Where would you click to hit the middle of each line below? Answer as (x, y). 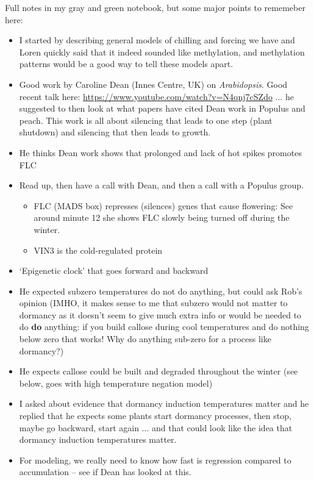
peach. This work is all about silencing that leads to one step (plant (146, 120)
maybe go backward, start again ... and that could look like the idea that (156, 427)
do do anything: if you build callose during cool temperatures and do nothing (164, 327)
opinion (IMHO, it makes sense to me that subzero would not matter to (153, 303)
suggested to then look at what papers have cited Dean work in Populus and (162, 108)
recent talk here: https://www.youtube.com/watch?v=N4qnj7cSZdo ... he (156, 96)
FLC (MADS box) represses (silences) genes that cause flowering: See (163, 205)
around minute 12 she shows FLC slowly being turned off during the (162, 217)
